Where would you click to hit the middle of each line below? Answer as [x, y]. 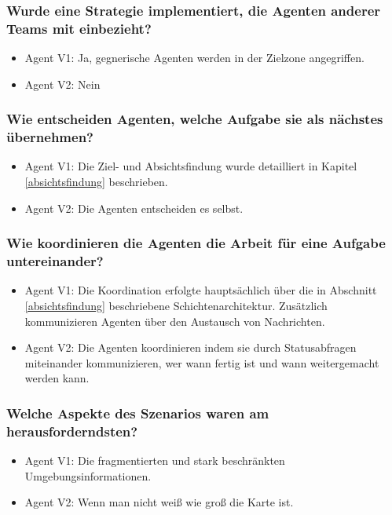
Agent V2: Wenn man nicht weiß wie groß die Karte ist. [159, 502]
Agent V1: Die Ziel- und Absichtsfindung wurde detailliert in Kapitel [191, 166]
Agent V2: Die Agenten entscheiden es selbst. [134, 208]
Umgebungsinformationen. [88, 475]
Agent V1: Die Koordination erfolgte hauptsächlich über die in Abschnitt [201, 290]
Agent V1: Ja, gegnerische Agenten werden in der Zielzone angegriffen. [194, 58]
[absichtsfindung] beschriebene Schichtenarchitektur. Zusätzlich [176, 305]
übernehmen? [50, 137]
